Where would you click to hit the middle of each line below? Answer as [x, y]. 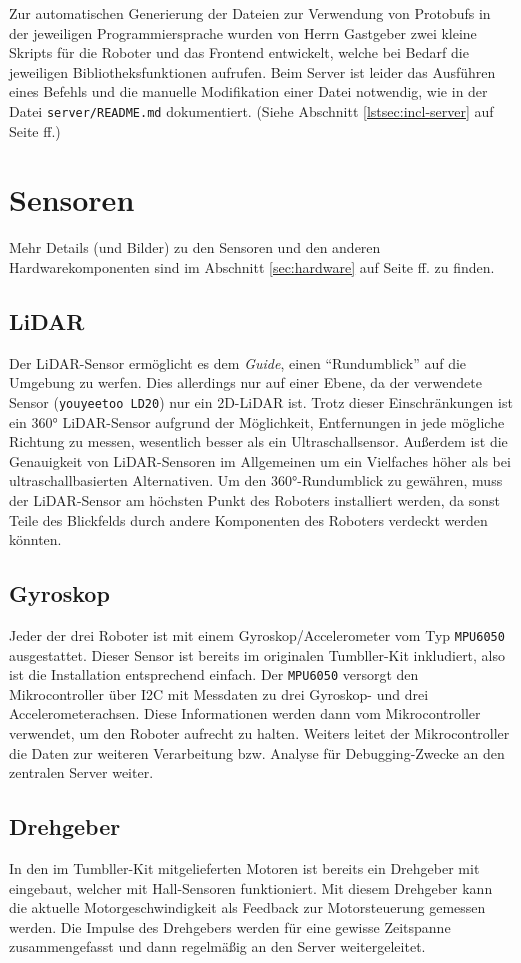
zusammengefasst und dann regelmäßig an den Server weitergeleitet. [217, 946]
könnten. [35, 539]
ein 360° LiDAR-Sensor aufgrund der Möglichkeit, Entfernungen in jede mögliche [257, 421]
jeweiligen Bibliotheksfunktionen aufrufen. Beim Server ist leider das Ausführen [252, 71]
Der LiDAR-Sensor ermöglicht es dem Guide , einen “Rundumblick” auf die [238, 362]
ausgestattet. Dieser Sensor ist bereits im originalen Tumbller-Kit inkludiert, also [257, 654]
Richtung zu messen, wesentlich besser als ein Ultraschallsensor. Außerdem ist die [258, 441]
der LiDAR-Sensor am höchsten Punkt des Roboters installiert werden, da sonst [254, 499]
